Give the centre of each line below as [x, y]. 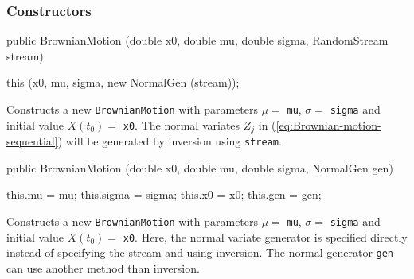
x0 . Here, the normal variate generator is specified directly [265, 236]
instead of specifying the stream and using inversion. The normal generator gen [200, 252]
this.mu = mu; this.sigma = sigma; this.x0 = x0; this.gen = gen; [164, 194]
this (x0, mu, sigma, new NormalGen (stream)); [123, 82]
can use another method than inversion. [103, 267]
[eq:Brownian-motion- [328, 124]
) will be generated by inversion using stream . [170, 141]
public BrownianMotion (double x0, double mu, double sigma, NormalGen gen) [200, 167]
